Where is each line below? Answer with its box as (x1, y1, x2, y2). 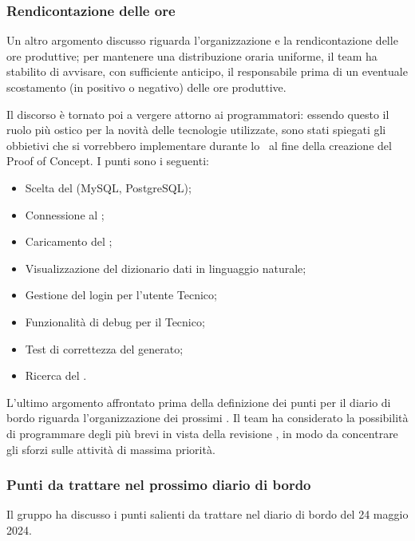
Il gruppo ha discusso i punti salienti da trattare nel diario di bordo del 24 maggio (6, 506, 409, 523)
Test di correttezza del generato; (25, 340, 184, 357)
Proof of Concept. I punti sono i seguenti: (6, 152, 209, 169)
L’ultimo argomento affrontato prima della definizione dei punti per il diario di (6, 393, 391, 410)
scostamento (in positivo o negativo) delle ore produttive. (6, 79, 287, 95)
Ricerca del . (25, 367, 87, 384)
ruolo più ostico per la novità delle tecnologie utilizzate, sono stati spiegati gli (6, 121, 386, 138)
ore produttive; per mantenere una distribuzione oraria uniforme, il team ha (6, 47, 377, 64)
